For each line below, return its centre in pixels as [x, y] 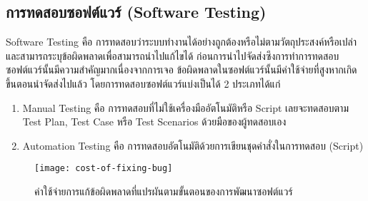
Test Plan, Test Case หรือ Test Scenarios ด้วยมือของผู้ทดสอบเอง [154, 122]
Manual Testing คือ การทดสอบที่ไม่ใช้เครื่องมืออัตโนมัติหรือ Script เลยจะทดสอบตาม [185, 107]
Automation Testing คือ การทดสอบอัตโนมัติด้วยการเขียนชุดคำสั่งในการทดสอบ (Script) [193, 145]
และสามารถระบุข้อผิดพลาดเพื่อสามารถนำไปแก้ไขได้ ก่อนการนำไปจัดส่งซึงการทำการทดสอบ [173, 55]
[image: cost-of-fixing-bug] [104, 169]
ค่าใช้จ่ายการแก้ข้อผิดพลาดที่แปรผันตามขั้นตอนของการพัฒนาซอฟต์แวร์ [164, 191]
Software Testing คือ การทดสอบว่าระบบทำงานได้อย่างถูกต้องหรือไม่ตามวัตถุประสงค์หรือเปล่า [181, 42]
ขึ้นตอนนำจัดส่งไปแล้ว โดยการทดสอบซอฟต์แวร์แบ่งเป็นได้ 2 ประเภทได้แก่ [143, 83]
